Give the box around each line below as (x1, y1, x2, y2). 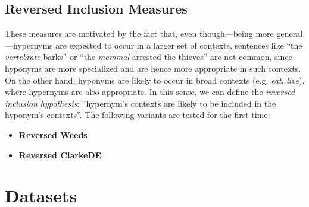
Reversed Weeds (18, 128, 88, 141)
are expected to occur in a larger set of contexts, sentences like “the (55, 39, 302, 51)
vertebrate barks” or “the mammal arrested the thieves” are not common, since (5, 50, 292, 63)
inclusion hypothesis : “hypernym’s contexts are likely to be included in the (5, 97, 276, 109)
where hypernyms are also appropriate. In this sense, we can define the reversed (5, 85, 295, 98)
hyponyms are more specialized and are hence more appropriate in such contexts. (5, 62, 301, 74)
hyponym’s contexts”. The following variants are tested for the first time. (5, 109, 270, 121)
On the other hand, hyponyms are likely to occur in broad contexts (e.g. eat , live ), (5, 74, 305, 86)
